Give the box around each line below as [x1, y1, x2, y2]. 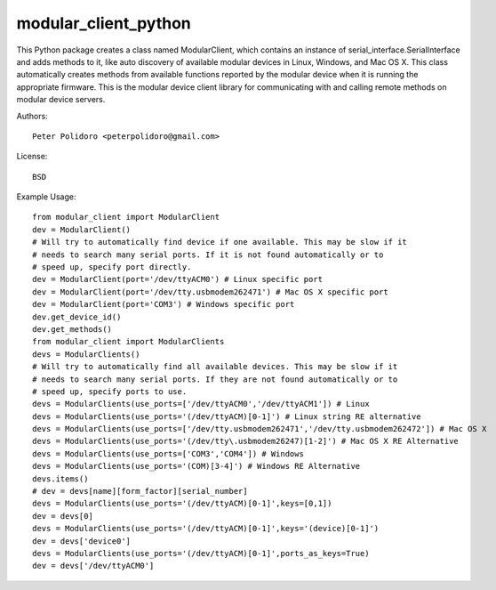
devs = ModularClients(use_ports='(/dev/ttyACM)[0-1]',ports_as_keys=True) [32, 548, 370, 558]
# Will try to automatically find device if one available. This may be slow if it [32, 237, 408, 247]
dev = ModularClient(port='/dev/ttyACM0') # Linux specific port [32, 274, 324, 285]
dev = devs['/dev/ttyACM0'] [32, 561, 155, 571]
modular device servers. [16, 94, 106, 105]
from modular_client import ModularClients [32, 336, 225, 347]
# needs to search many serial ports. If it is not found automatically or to [32, 249, 384, 260]
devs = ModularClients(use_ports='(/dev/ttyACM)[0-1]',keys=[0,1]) [32, 498, 332, 509]
